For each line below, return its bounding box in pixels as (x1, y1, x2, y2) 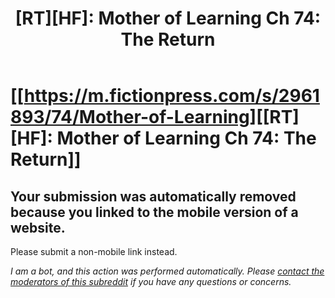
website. (10, 219, 66, 236)
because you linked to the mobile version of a (10, 203, 299, 221)
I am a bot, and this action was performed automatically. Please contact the (10, 265, 325, 277)
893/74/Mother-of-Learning (10, 106, 250, 129)
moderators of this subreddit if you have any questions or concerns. (10, 276, 292, 287)
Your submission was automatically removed (10, 188, 297, 205)
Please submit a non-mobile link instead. (10, 246, 178, 257)
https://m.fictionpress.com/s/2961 (23, 85, 320, 107)
